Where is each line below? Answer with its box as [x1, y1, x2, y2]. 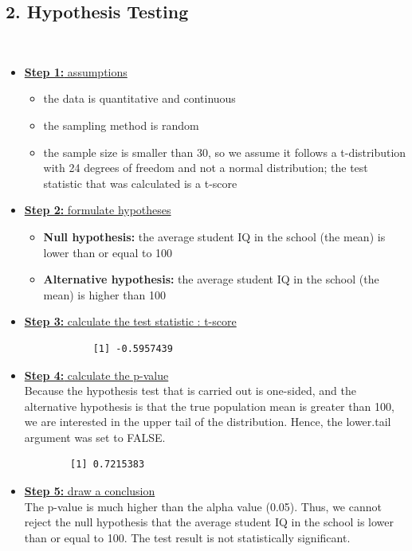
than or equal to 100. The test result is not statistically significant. [24, 529, 351, 545]
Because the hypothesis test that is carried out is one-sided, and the [24, 382, 356, 399]
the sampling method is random [43, 116, 199, 133]
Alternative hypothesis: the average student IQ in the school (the [43, 271, 379, 287]
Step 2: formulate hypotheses [24, 201, 171, 218]
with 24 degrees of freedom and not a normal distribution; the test [43, 159, 368, 176]
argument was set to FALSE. [24, 428, 166, 445]
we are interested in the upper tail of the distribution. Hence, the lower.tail [24, 413, 391, 430]
